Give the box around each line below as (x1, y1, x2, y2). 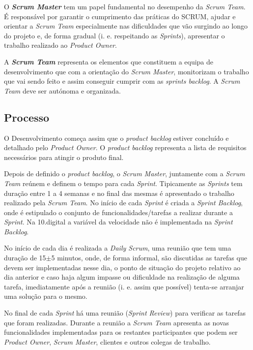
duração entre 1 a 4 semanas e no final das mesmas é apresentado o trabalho (4, 188, 234, 198)
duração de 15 (4, 253, 46, 263)
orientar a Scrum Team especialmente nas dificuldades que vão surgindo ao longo (4, 21, 248, 31)
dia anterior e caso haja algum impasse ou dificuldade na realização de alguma (4, 272, 240, 282)
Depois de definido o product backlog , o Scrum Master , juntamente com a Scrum (4, 168, 245, 179)
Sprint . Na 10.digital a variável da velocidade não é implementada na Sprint (4, 217, 233, 227)
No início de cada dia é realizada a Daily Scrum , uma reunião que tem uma (4, 243, 231, 253)
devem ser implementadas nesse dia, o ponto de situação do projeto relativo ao (4, 262, 241, 272)
